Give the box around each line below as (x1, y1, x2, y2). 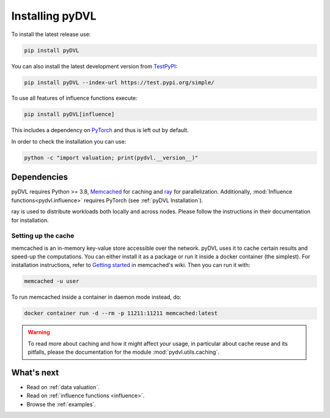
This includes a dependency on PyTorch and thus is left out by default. (11, 127, 189, 134)
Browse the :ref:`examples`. (26, 400, 96, 408)
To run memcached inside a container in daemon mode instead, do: (11, 293, 182, 301)
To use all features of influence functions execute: (11, 95, 137, 102)
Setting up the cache (11, 232, 75, 240)
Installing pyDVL (11, 9, 97, 23)
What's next (11, 367, 59, 378)
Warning (28, 329, 50, 336)
